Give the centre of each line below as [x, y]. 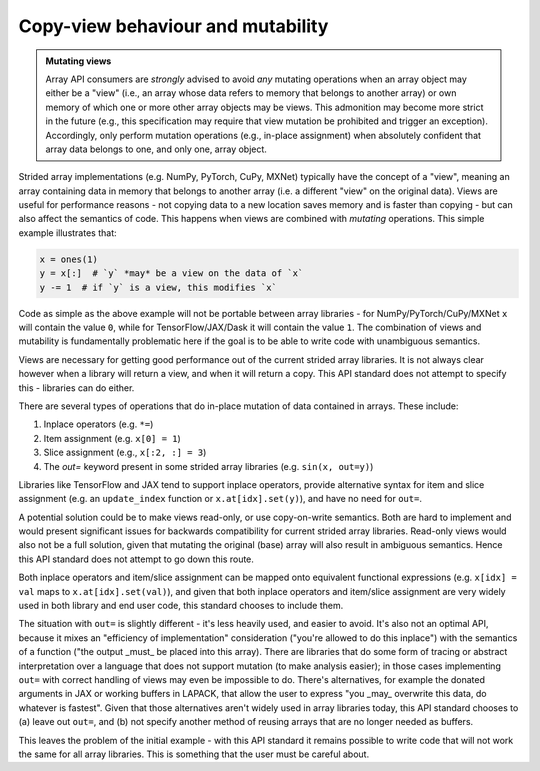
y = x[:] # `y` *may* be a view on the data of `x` [171, 273]
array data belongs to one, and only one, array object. [156, 149]
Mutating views [78, 61]
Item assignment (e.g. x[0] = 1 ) [112, 438]
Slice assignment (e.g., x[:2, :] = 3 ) [125, 452]
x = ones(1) [69, 259]
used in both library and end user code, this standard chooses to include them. [181, 606]
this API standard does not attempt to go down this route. [136, 559]
